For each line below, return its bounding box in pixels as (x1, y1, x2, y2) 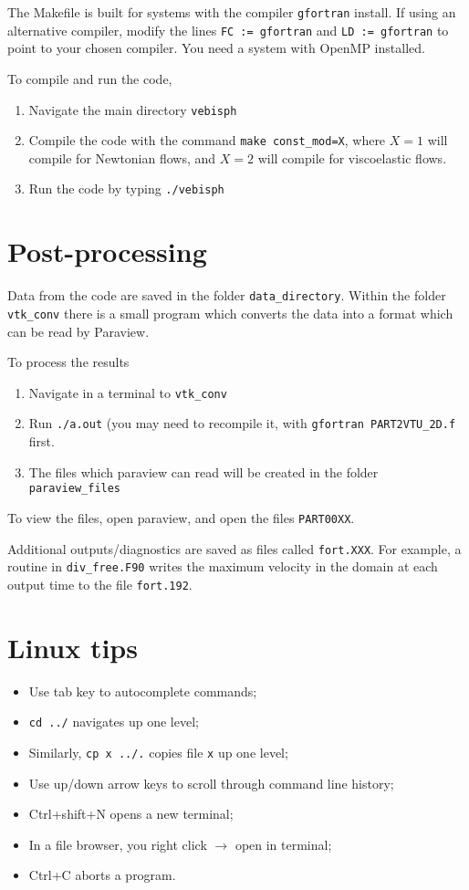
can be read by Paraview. (7, 321, 150, 340)
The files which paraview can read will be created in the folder (28, 462, 379, 481)
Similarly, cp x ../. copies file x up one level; (28, 742, 288, 761)
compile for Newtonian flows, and (28, 148, 216, 167)
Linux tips (7, 628, 138, 665)
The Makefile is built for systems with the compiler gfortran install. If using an (7, 3, 456, 21)
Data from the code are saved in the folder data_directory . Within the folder (7, 286, 446, 305)
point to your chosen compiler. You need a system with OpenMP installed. (7, 38, 425, 58)
